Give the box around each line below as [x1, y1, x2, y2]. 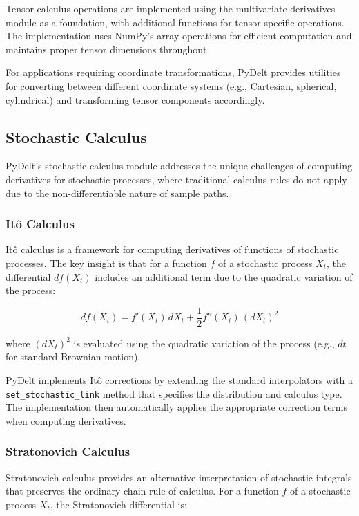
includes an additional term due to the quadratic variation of [95, 269, 353, 284]
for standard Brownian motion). [6, 349, 141, 364]
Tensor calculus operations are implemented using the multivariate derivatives [6, 1, 336, 15]
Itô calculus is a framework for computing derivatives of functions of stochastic [6, 242, 339, 257]
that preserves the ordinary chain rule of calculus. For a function [6, 483, 279, 498]
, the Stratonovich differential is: [50, 497, 187, 511]
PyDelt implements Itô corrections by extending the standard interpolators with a [6, 372, 353, 387]
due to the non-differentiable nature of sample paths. [6, 185, 229, 200]
